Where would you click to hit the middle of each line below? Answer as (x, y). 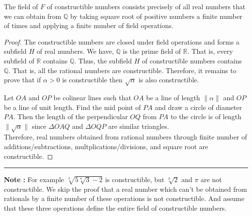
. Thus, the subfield (103, 60)
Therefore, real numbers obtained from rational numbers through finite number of (126, 137)
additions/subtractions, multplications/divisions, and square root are (106, 147)
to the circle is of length (206, 116)
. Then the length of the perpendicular (71, 116)
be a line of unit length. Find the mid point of (72, 107)
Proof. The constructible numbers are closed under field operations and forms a (122, 41)
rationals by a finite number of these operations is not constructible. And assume (124, 198)
